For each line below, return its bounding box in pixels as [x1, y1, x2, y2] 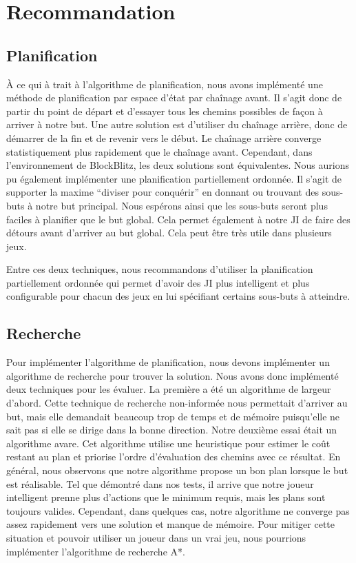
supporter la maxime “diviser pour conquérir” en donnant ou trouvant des [6, 185, 319, 199]
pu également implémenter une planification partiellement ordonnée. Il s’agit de [6, 171, 342, 185]
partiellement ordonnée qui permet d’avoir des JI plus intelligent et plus [6, 275, 310, 289]
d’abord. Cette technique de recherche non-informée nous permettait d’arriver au [6, 396, 348, 410]
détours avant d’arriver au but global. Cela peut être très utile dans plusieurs [6, 225, 332, 240]
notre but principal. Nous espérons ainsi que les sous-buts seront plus [35, 198, 328, 212]
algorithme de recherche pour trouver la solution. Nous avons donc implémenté [6, 368, 339, 382]
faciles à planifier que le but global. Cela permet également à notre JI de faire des [6, 212, 350, 226]
